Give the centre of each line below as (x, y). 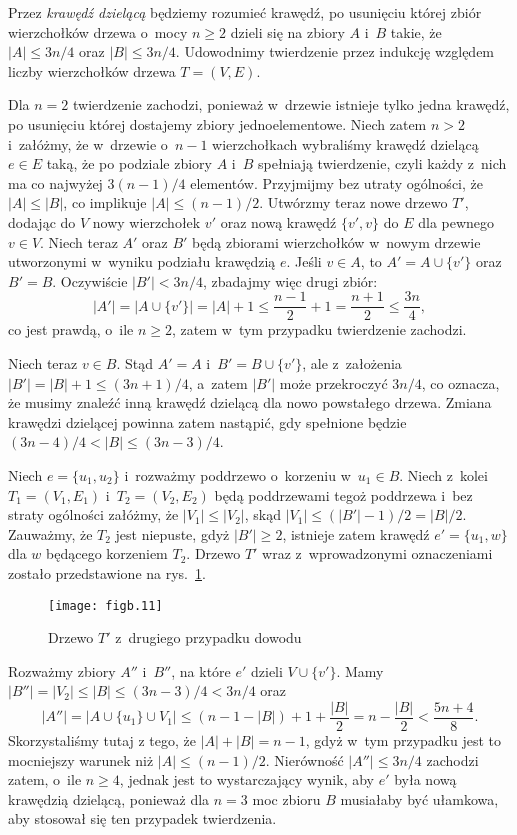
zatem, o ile (45, 779)
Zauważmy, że (50, 533)
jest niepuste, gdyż (172, 533)
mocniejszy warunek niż (81, 759)
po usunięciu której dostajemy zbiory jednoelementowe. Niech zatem (217, 123)
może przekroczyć (333, 382)
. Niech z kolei (443, 474)
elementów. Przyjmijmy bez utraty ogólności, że (336, 182)
